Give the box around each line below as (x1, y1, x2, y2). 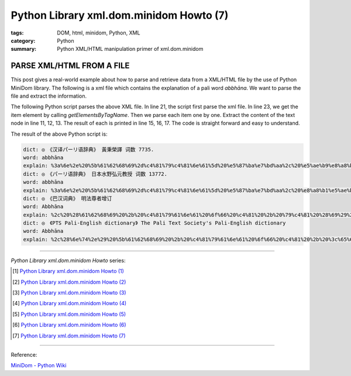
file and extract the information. (11, 92, 87, 99)
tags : (11, 29, 24, 36)
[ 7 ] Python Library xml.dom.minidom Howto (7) (12, 332, 126, 339)
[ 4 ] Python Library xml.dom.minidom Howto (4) (12, 300, 127, 307)
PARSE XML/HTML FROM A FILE (11, 61, 130, 71)
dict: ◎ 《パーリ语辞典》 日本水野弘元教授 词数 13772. (23, 170, 168, 177)
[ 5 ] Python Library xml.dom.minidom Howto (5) (12, 311, 126, 318)
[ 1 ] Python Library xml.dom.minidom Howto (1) (12, 268, 124, 275)
